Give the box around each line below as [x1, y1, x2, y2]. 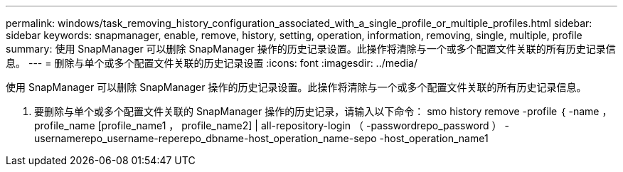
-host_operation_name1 [379, 132, 489, 144]
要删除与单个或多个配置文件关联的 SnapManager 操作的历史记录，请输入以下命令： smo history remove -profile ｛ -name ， [34, 105, 612, 117]
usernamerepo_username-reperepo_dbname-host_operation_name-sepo [34, 132, 377, 144]
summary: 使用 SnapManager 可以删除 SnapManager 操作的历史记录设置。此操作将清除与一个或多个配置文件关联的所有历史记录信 [6, 43, 616, 55]
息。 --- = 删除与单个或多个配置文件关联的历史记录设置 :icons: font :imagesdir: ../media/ [6, 57, 418, 69]
